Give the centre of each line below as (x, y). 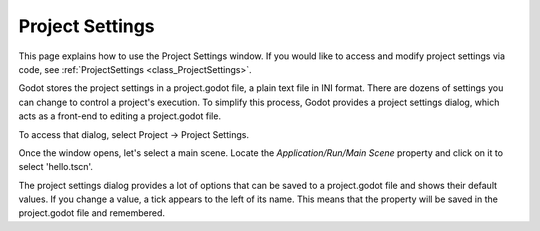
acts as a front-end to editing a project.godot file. (120, 116)
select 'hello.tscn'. (56, 167)
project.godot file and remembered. (91, 213)
